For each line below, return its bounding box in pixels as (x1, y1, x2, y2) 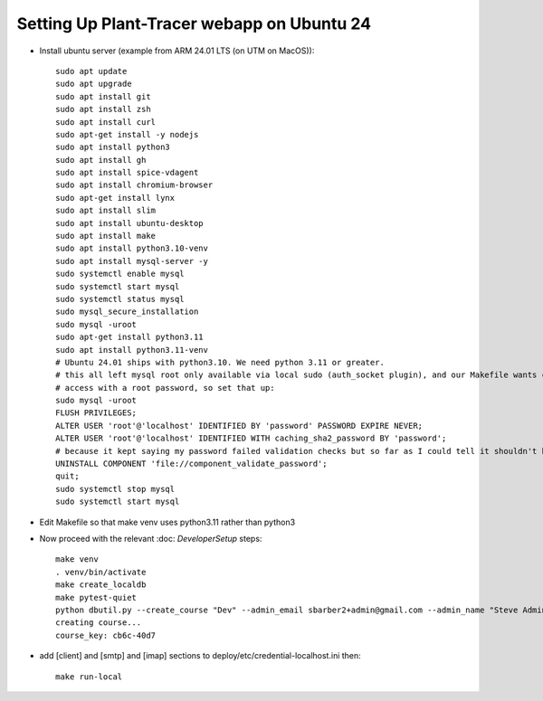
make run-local (55, 671, 123, 682)
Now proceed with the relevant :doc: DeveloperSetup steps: (39, 534, 262, 544)
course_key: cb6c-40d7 (55, 630, 157, 640)
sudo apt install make (55, 231, 157, 242)
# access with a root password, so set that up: (55, 383, 275, 393)
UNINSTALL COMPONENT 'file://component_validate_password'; (55, 459, 328, 469)
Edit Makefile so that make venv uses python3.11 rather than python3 (39, 516, 296, 527)
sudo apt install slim (55, 205, 157, 216)
